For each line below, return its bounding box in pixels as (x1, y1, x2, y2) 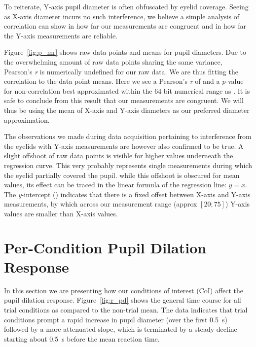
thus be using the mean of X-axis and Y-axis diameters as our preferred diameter (4, 104, 250, 115)
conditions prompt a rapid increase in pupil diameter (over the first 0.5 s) (4, 314, 227, 324)
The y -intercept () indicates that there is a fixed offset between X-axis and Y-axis (4, 189, 251, 199)
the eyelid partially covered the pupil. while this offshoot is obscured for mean (4, 170, 240, 180)
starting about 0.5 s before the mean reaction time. (4, 333, 160, 344)
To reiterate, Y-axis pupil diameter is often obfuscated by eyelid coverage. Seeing (4, 1, 249, 11)
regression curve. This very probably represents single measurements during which (4, 160, 253, 170)
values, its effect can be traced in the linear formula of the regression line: (4, 179, 226, 190)
